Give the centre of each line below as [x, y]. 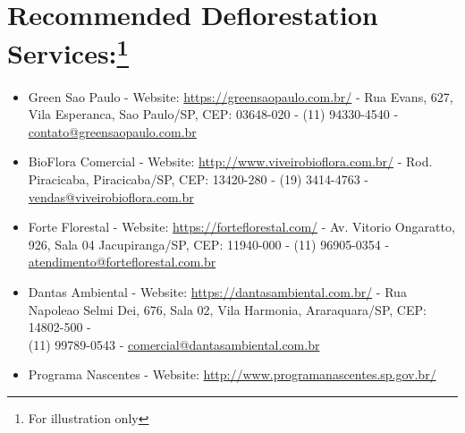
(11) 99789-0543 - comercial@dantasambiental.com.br [174, 344]
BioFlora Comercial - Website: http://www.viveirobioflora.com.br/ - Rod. [230, 161]
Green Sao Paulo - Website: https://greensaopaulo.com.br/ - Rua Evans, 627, [241, 96]
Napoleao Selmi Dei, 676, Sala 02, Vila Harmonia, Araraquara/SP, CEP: [227, 309]
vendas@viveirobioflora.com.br [111, 196]
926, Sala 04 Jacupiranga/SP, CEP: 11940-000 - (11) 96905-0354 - [209, 244]
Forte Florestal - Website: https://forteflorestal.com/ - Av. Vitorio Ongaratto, [241, 227]
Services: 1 [68, 51]
